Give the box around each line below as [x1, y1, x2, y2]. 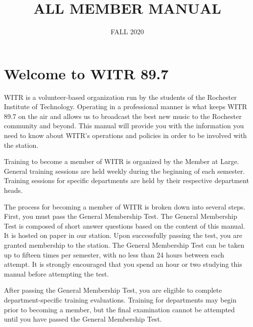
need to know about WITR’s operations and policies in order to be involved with [4, 130, 247, 140]
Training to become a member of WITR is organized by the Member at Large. [4, 156, 239, 166]
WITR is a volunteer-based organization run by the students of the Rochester [4, 92, 237, 102]
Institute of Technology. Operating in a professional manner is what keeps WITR [4, 101, 247, 112]
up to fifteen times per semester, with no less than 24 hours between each [4, 249, 225, 259]
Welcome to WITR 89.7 [4, 63, 169, 83]
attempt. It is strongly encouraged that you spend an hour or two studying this [4, 259, 242, 269]
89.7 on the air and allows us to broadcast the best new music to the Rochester [4, 111, 242, 121]
